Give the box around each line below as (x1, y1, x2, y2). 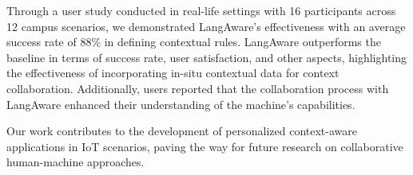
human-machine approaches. (6, 154, 145, 170)
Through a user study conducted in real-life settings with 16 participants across (6, 2, 396, 18)
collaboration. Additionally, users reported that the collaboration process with (6, 80, 389, 96)
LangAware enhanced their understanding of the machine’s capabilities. (6, 95, 355, 112)
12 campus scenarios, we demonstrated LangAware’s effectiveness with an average (6, 17, 406, 34)
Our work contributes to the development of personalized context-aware (6, 122, 357, 139)
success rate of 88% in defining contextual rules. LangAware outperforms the (6, 33, 381, 50)
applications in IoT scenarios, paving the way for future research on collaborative (6, 138, 403, 154)
